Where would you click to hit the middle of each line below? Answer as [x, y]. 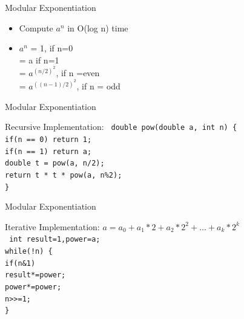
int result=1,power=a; [55, 240]
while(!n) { [29, 252]
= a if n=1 [39, 60]
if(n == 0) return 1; [48, 139]
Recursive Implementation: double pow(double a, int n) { [121, 127]
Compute [36, 27]
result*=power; [35, 275]
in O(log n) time [98, 27]
